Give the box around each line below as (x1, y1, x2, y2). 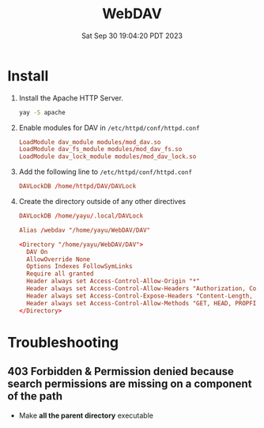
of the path (7, 389, 62, 403)
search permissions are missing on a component (7, 377, 252, 391)
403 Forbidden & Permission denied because (7, 365, 235, 378)
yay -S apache (18, 108, 66, 116)
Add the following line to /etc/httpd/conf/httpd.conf (18, 167, 193, 176)
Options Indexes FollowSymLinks (26, 263, 133, 271)
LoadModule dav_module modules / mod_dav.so (18, 138, 161, 146)
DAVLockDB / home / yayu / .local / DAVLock (18, 212, 144, 220)
